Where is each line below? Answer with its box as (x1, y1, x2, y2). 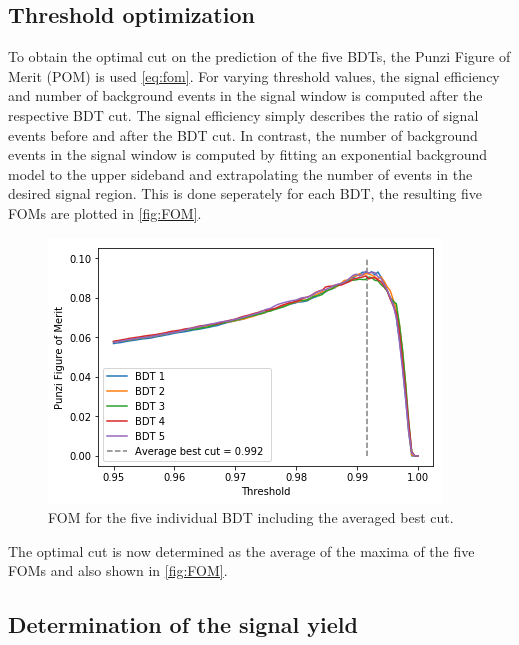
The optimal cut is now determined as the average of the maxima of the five (8, 540, 475, 561)
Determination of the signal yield (8, 609, 358, 640)
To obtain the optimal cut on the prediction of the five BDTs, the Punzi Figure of (8, 46, 511, 67)
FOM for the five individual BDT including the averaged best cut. (48, 507, 454, 528)
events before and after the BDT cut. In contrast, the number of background (8, 124, 478, 145)
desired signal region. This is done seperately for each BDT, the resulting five (8, 183, 482, 204)
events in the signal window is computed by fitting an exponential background (8, 144, 488, 165)
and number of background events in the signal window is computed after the (8, 85, 483, 106)
